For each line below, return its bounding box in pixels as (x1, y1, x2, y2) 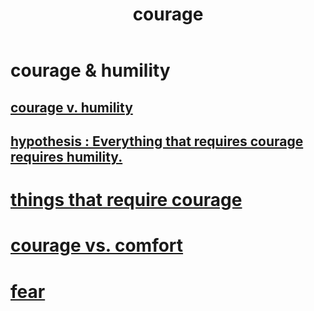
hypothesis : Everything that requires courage (10, 133, 304, 150)
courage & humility (10, 59, 171, 82)
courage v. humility (10, 99, 133, 116)
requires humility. (10, 148, 123, 165)
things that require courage (10, 189, 243, 212)
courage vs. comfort (10, 234, 184, 257)
